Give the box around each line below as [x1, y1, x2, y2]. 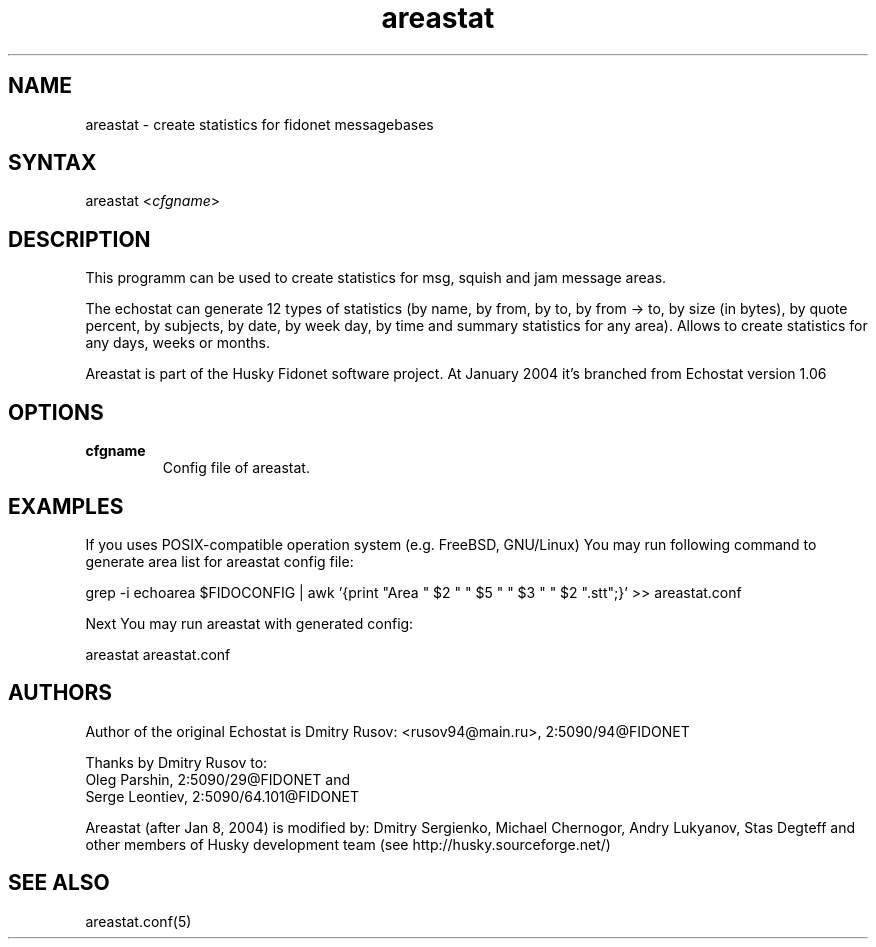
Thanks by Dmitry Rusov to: [85, 753, 268, 771]
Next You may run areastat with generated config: [85, 614, 414, 632]
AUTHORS [8, 680, 113, 706]
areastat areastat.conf [85, 645, 231, 663]
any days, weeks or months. [85, 334, 270, 352]
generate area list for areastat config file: [85, 552, 354, 570]
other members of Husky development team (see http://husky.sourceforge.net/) [85, 835, 611, 853]
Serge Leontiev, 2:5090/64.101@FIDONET [85, 787, 360, 805]
